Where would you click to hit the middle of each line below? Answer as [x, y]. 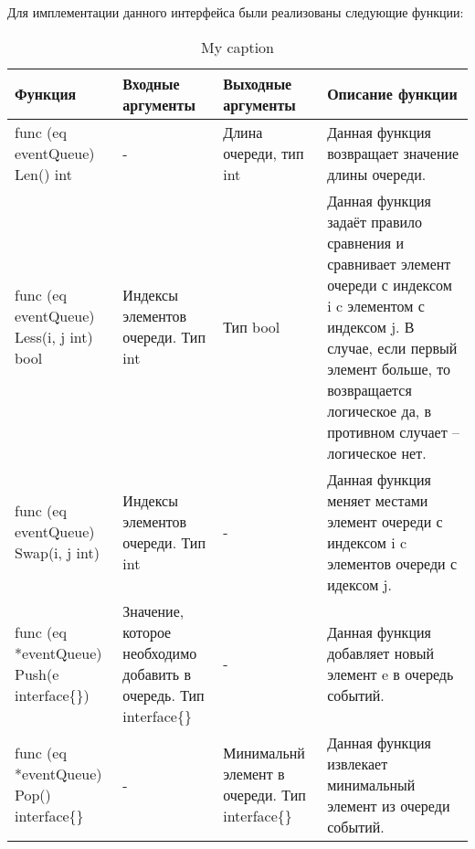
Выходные [258, 83]
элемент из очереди [389, 805]
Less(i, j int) [54, 337]
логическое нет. [377, 452]
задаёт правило [375, 221]
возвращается [369, 389]
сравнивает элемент [389, 263]
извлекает [358, 763]
